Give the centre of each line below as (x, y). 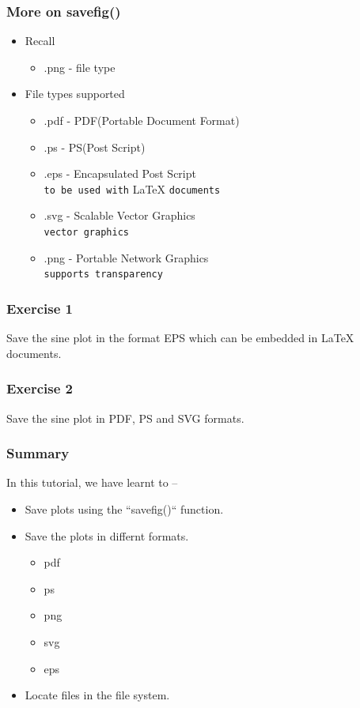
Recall (40, 41)
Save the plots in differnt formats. (107, 535)
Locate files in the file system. (97, 695)
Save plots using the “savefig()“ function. (124, 508)
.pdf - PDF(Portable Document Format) (142, 120)
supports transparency (103, 275)
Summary (38, 453)
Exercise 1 (40, 308)
